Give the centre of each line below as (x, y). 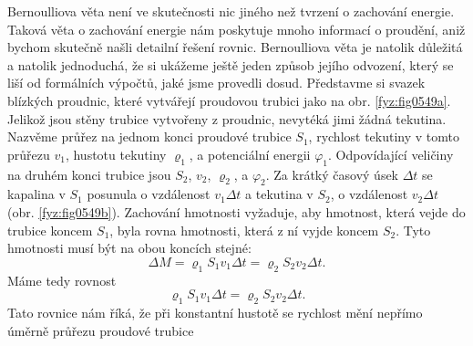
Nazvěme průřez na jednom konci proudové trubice (149, 136)
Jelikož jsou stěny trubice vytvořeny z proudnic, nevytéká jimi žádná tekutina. (227, 118)
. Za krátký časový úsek (332, 174)
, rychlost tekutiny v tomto (384, 136)
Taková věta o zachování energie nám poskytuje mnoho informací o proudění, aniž (236, 29)
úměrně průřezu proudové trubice (101, 330)
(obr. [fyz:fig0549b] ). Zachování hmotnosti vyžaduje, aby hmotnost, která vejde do (236, 211)
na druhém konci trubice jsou (89, 174)
